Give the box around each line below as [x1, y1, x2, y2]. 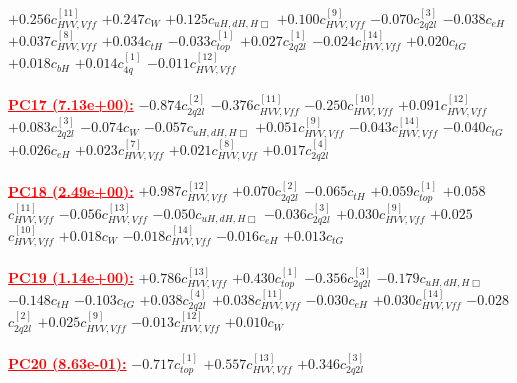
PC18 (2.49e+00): [8, 180, 134, 201]
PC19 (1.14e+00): [8, 266, 134, 287]
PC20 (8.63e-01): [8, 353, 127, 373]
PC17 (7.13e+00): [8, 94, 134, 115]
